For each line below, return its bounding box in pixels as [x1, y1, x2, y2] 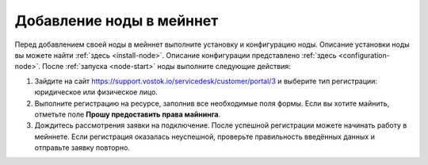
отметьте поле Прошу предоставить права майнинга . [34, 109, 221, 119]
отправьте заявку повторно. [34, 143, 131, 152]
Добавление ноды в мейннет [14, 12, 219, 29]
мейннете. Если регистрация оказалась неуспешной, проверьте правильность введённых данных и [34, 132, 376, 141]
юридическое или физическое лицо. [34, 87, 159, 97]
